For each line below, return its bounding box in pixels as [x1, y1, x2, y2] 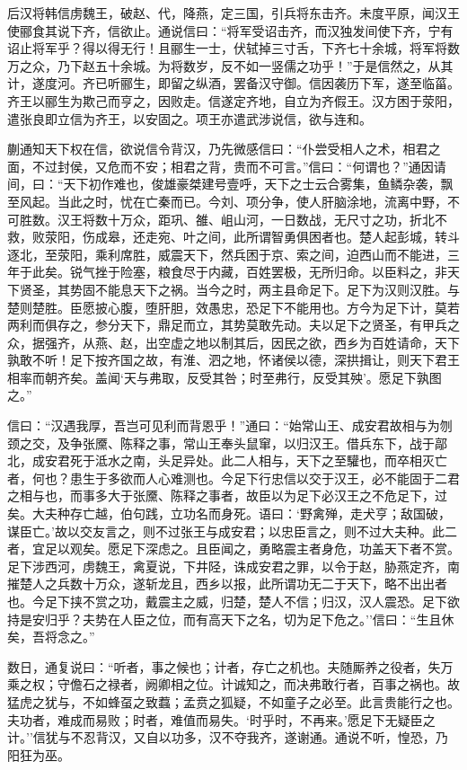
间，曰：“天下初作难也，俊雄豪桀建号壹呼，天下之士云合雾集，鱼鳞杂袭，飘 [7, 174, 454, 193]
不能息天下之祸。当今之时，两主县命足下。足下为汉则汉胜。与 [94, 279, 460, 298]
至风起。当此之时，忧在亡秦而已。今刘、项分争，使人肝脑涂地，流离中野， [7, 191, 447, 210]
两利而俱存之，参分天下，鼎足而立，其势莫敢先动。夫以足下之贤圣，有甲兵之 [7, 315, 460, 334]
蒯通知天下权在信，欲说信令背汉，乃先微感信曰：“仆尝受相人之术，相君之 [7, 139, 441, 158]
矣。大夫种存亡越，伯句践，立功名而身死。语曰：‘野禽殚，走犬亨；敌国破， [7, 504, 451, 523]
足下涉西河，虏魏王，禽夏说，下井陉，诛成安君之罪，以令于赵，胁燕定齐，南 [7, 556, 460, 575]
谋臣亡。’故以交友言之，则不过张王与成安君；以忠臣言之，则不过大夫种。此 [7, 521, 445, 540]
